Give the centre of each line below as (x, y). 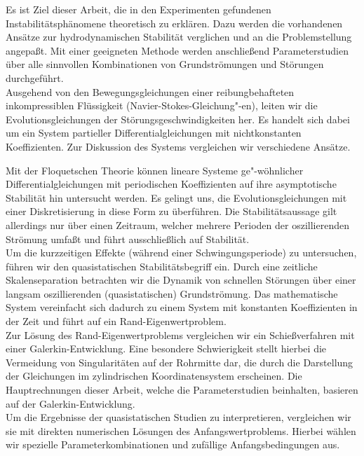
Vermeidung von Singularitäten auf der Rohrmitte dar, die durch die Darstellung (180, 362)
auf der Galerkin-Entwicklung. (70, 403)
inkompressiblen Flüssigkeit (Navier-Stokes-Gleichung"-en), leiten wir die (162, 105)
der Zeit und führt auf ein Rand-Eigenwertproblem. (116, 321)
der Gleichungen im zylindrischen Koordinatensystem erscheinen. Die (154, 376)
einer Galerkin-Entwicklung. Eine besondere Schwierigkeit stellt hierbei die (166, 348)
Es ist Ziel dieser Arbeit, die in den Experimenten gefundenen (139, 9)
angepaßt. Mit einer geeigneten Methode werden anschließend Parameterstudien (177, 50)
